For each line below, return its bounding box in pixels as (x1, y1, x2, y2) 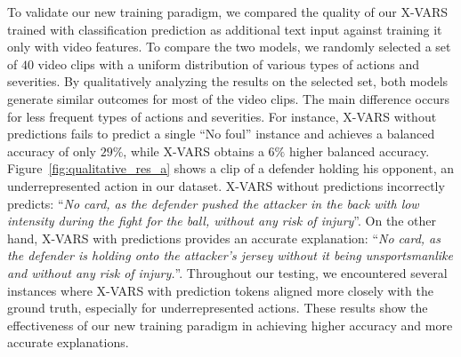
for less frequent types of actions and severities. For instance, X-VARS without (7, 107, 437, 125)
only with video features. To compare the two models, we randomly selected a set (7, 37, 451, 56)
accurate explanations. (7, 333, 129, 352)
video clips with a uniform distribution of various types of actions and (37, 54, 419, 73)
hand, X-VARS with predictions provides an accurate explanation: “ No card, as (7, 228, 441, 247)
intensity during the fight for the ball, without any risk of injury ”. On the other (7, 211, 436, 230)
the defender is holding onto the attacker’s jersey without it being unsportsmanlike (7, 246, 453, 265)
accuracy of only (7, 141, 96, 160)
